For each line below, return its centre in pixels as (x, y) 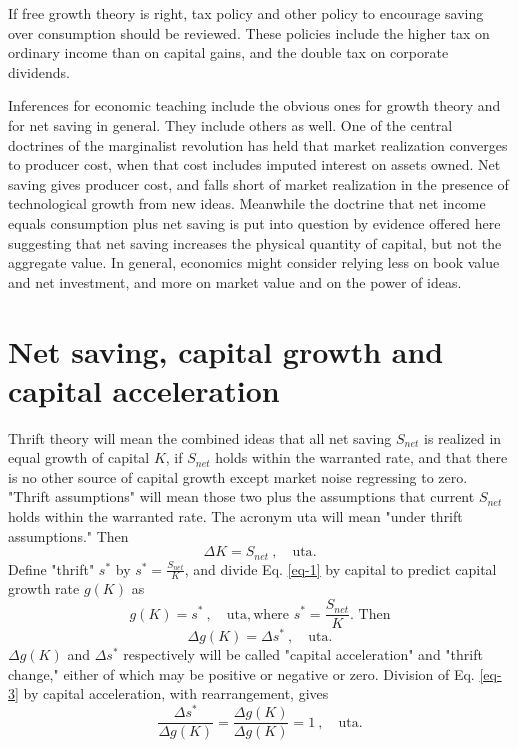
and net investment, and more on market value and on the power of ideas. (235, 281)
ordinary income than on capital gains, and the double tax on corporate (228, 52)
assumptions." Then (68, 535)
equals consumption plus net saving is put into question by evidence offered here (254, 222)
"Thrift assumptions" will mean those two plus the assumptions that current (241, 496)
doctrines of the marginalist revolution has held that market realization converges (258, 144)
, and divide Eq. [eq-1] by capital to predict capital (340, 568)
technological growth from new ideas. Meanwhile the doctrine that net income (247, 203)
